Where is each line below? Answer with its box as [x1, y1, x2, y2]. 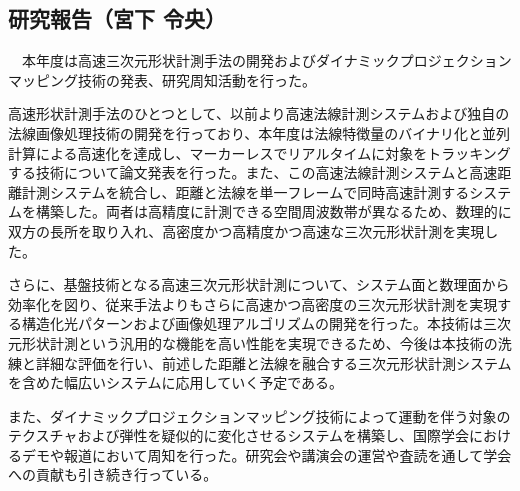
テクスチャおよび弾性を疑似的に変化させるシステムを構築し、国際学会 [8, 425, 470, 446]
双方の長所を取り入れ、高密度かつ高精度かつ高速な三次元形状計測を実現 [8, 220, 485, 241]
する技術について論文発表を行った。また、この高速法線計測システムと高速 [8, 162, 498, 183]
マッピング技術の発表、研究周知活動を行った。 [8, 69, 316, 90]
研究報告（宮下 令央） [8, 3, 227, 34]
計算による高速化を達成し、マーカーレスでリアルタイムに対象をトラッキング [8, 142, 511, 163]
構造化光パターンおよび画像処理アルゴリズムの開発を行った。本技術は [21, 313, 483, 334]
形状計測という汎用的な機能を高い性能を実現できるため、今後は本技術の [21, 332, 498, 353]
